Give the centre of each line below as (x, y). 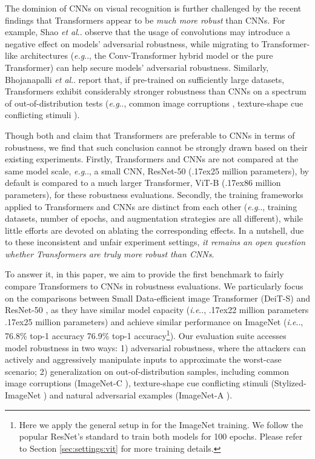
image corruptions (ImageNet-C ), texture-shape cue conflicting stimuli (137, 383)
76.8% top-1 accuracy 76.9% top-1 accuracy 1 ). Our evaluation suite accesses (146, 335)
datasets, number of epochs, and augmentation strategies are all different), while (154, 218)
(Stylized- (289, 383)
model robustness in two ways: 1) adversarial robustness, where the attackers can (155, 347)
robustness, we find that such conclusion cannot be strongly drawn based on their (156, 147)
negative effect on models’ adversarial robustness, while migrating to (132, 43)
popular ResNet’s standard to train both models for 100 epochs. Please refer (161, 436)
